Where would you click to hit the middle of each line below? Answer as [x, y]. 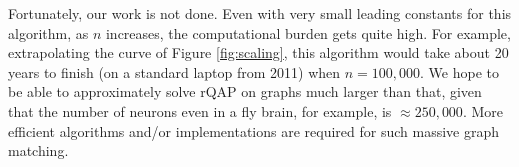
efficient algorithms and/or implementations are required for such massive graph [254, 130]
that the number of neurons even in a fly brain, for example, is [200, 110]
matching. [38, 150]
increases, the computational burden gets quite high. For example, [308, 32]
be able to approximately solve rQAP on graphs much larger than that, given [245, 91]
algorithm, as [48, 32]
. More [482, 110]
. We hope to [460, 71]
